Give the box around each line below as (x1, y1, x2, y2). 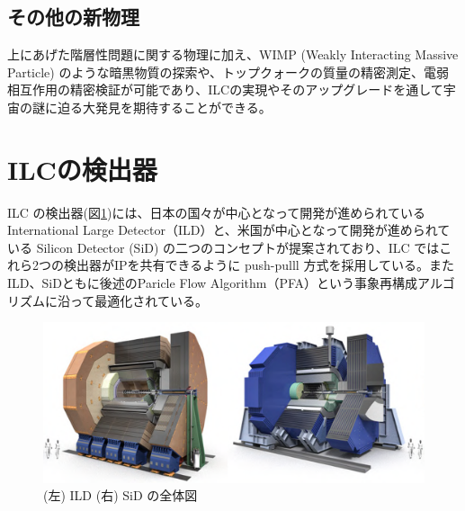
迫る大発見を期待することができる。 (57, 97, 272, 116)
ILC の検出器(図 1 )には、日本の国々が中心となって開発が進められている (7, 202, 425, 221)
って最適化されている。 (69, 291, 208, 309)
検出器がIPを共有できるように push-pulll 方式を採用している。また (63, 255, 454, 274)
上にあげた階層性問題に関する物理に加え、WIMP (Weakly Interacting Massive (7, 45, 459, 64)
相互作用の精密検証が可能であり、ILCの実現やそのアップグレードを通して (7, 80, 443, 99)
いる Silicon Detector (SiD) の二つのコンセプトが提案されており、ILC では (7, 238, 440, 256)
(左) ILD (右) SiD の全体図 (43, 486, 198, 505)
